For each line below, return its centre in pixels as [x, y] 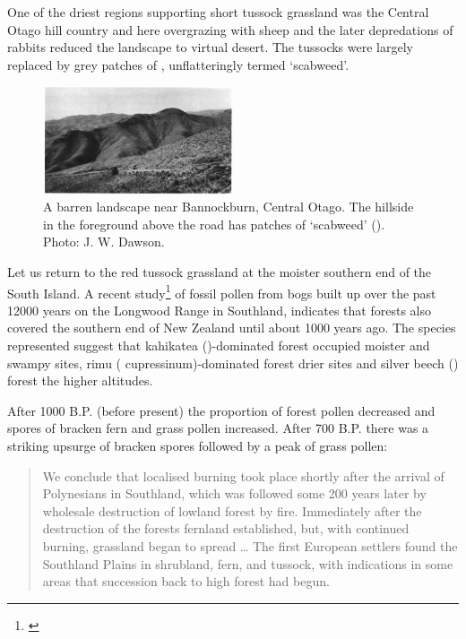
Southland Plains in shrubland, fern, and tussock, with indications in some [248, 563]
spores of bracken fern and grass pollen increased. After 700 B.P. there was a [218, 428]
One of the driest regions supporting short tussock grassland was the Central [218, 12]
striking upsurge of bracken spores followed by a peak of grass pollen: [198, 445]
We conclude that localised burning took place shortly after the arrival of [243, 475]
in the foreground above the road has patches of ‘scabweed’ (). [214, 224]
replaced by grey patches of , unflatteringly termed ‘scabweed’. [178, 64]
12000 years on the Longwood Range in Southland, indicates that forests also [219, 310]
